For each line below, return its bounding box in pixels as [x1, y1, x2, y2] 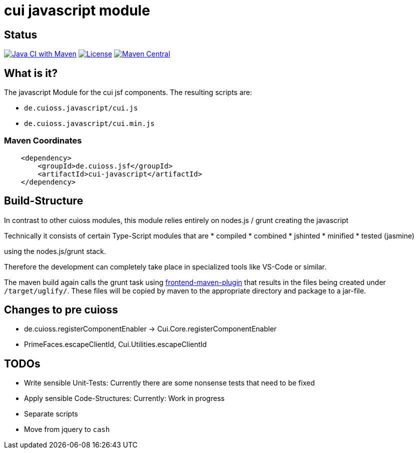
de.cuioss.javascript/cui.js [24, 104, 138, 112]
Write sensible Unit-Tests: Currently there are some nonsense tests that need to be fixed [24, 378, 315, 387]
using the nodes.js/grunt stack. [4, 246, 106, 255]
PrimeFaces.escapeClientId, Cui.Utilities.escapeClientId [24, 340, 207, 349]
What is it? [4, 66, 58, 79]
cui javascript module [4, 2, 150, 19]
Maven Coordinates [4, 135, 82, 146]
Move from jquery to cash [24, 425, 110, 434]
